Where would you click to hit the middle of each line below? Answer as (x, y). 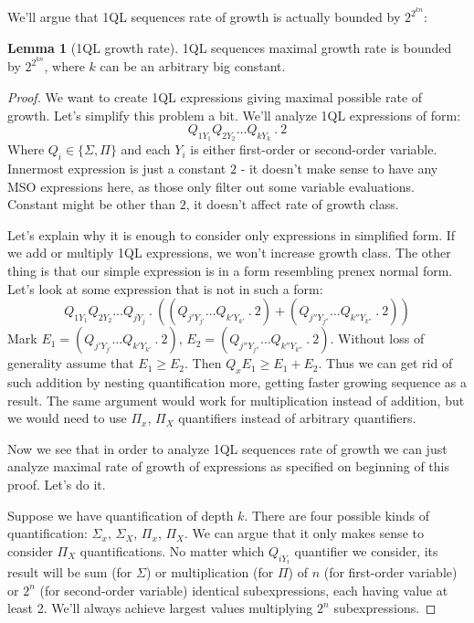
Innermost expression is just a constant (117, 169)
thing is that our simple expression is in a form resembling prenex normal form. (230, 271)
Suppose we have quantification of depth (121, 515)
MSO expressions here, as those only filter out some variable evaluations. (211, 186)
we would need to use (67, 418)
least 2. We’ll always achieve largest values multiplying (160, 608)
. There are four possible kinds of (337, 515)
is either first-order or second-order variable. (314, 149)
